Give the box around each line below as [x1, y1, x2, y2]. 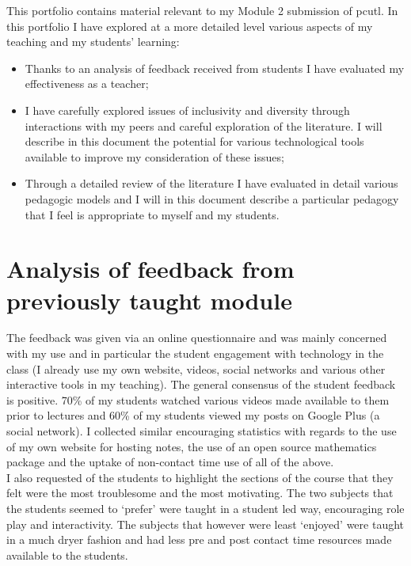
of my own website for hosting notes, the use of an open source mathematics [6, 438, 377, 454]
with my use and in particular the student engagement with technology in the [6, 345, 384, 362]
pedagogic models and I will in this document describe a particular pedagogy [25, 190, 399, 207]
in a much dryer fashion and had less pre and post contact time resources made [6, 531, 392, 548]
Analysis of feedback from [6, 253, 295, 285]
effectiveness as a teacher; [25, 75, 149, 92]
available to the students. [6, 546, 128, 563]
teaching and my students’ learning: [6, 33, 180, 50]
